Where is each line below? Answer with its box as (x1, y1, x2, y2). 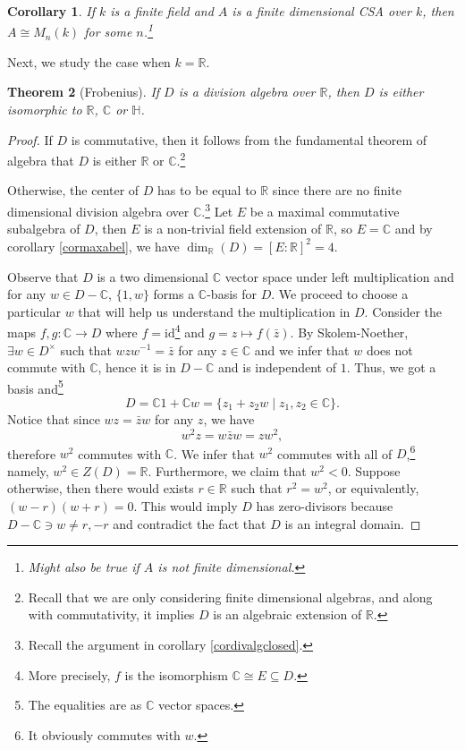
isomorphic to (7, 100, 82, 119)
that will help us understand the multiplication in (78, 302, 351, 320)
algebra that (7, 150, 74, 169)
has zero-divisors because (256, 497, 393, 516)
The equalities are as (28, 695, 142, 714)
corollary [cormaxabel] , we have (7, 236, 180, 255)
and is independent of (218, 358, 337, 377)
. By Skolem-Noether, (290, 322, 409, 341)
